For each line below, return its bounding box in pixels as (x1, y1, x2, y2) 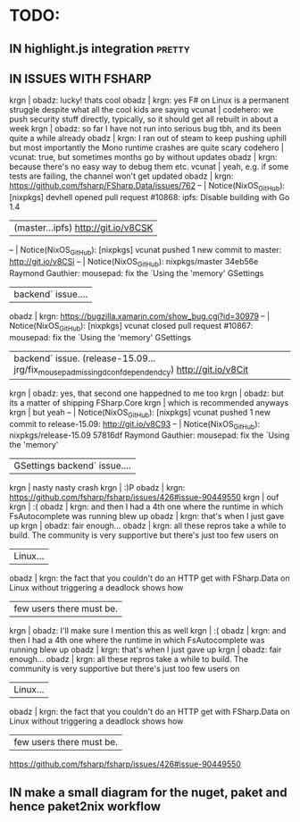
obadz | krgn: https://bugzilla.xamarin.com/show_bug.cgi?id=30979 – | (9, 310, 271, 322)
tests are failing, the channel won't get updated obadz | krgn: (9, 171, 234, 181)
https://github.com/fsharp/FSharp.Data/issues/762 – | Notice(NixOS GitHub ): (9, 180, 286, 193)
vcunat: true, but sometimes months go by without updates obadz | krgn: (9, 152, 278, 163)
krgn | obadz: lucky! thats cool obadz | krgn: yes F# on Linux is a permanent (9, 95, 289, 105)
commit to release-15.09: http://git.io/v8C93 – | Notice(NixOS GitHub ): (9, 418, 261, 432)
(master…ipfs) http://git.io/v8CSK (13, 222, 154, 234)
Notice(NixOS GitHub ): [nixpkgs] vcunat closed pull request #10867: (9, 320, 254, 333)
